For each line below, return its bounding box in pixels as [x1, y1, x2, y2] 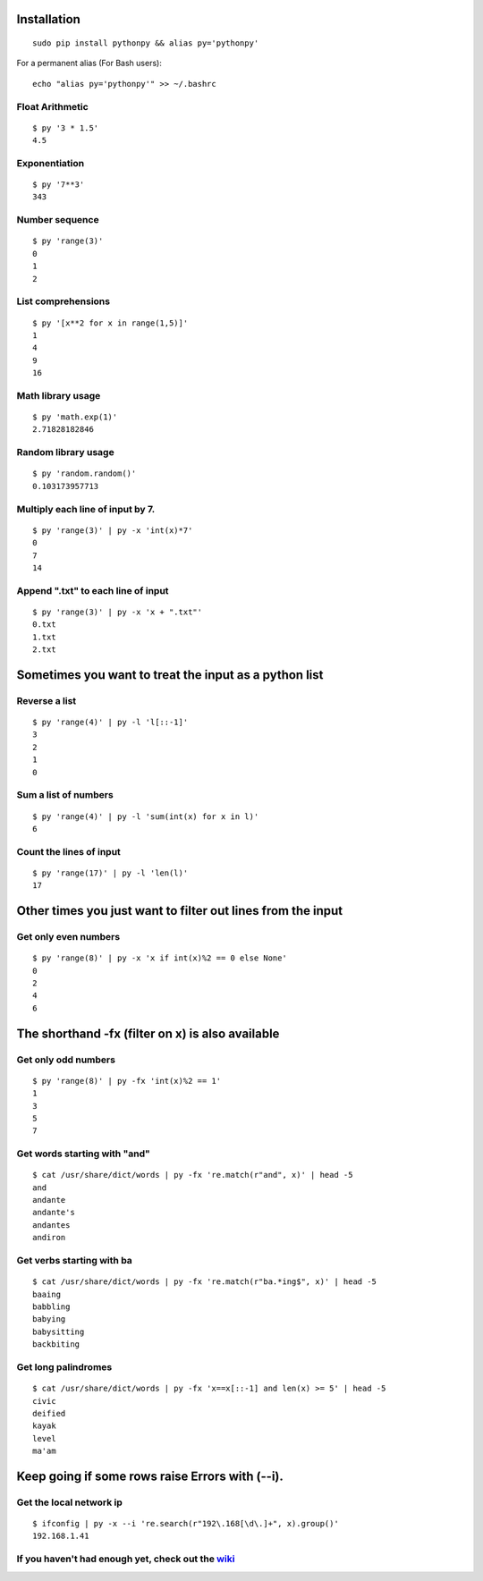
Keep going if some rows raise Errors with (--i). [16, 1468, 284, 1484]
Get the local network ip [16, 1496, 123, 1509]
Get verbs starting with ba [16, 1255, 133, 1267]
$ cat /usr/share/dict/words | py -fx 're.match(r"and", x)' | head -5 [32, 1170, 353, 1180]
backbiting [32, 1340, 80, 1349]
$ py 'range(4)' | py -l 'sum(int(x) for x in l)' [32, 811, 259, 822]
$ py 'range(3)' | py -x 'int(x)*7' [32, 525, 193, 536]
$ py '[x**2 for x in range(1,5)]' [32, 317, 189, 328]
